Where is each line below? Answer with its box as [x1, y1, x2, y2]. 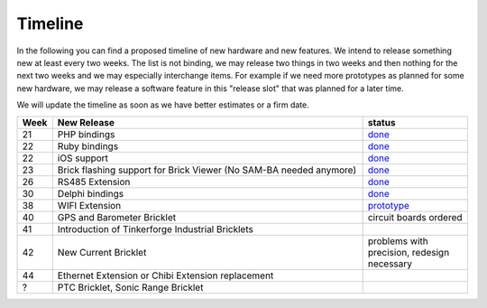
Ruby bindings [57, 140, 119, 153]
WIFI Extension [57, 199, 122, 211]
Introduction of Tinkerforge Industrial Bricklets [57, 222, 254, 235]
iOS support [57, 152, 108, 164]
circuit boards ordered [367, 210, 464, 223]
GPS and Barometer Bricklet [57, 210, 176, 223]
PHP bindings [57, 127, 115, 140]
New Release [57, 116, 115, 128]
